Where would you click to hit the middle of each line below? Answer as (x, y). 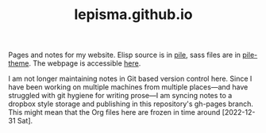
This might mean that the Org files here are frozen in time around (114, 112)
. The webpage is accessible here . (85, 63)
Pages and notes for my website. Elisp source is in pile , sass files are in (124, 55)
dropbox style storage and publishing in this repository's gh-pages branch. (131, 104)
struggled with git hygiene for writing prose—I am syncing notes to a (120, 96)
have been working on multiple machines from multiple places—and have (128, 87)
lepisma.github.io (133, 15)
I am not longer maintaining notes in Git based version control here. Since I (130, 79)
